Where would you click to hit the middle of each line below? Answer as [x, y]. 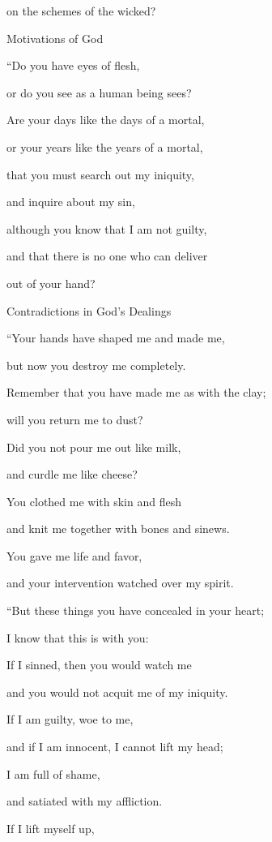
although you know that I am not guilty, [107, 228]
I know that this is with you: [78, 637]
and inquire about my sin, [71, 202]
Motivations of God [55, 38]
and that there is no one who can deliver [107, 256]
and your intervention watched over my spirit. [120, 583]
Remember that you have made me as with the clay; [136, 392]
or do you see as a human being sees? [99, 92]
